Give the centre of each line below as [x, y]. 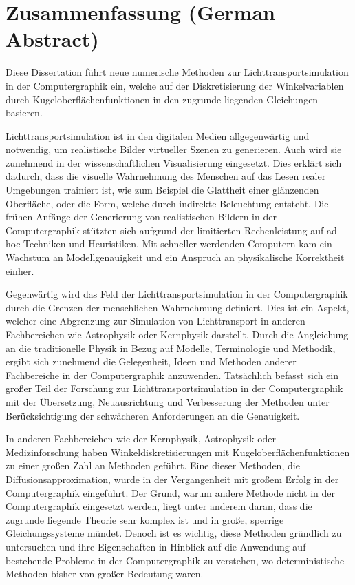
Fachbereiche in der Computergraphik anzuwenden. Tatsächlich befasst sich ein [172, 374]
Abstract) [52, 39]
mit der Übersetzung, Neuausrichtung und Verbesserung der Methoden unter [168, 401]
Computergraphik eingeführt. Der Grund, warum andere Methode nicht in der [171, 492]
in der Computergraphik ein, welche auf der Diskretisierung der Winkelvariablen [175, 85]
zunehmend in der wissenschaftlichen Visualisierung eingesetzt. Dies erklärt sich [174, 162]
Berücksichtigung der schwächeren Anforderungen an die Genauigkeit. [153, 415]
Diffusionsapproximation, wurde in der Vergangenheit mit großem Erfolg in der [172, 479]
